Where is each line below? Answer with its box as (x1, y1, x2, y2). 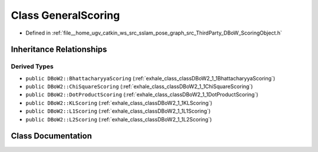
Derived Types (11, 62, 54, 70)
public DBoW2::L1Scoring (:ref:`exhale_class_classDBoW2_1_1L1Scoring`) (25, 107, 211, 114)
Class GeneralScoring (11, 9, 120, 22)
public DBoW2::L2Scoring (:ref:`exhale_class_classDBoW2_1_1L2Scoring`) (25, 116, 212, 123)
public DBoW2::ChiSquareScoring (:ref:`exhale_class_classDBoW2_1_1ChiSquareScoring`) (25, 83, 253, 90)
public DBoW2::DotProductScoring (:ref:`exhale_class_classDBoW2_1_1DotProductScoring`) (25, 91, 259, 98)
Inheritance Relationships (11, 45, 107, 55)
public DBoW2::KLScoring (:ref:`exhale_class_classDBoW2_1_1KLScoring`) (25, 99, 213, 106)
